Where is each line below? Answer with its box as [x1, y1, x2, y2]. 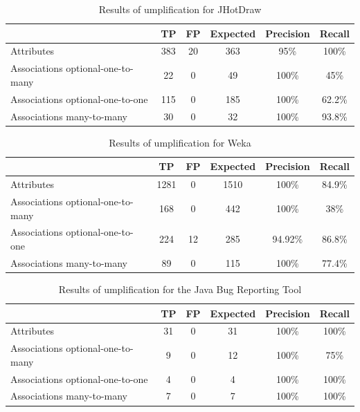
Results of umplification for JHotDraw [98, 2, 262, 16]
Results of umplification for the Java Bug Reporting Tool [58, 281, 302, 296]
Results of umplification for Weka [109, 135, 251, 149]
